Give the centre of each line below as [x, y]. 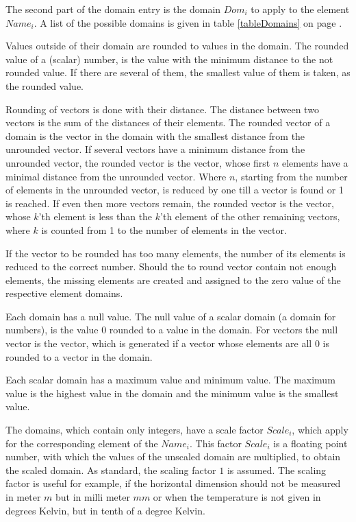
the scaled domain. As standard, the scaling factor [111, 470]
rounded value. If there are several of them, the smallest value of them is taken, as [178, 72]
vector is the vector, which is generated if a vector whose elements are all [159, 343]
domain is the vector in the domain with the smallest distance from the [155, 135]
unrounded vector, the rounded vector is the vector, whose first [138, 162]
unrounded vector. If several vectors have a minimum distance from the [155, 149]
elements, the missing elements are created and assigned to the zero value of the [173, 280]
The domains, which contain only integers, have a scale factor [135, 430]
